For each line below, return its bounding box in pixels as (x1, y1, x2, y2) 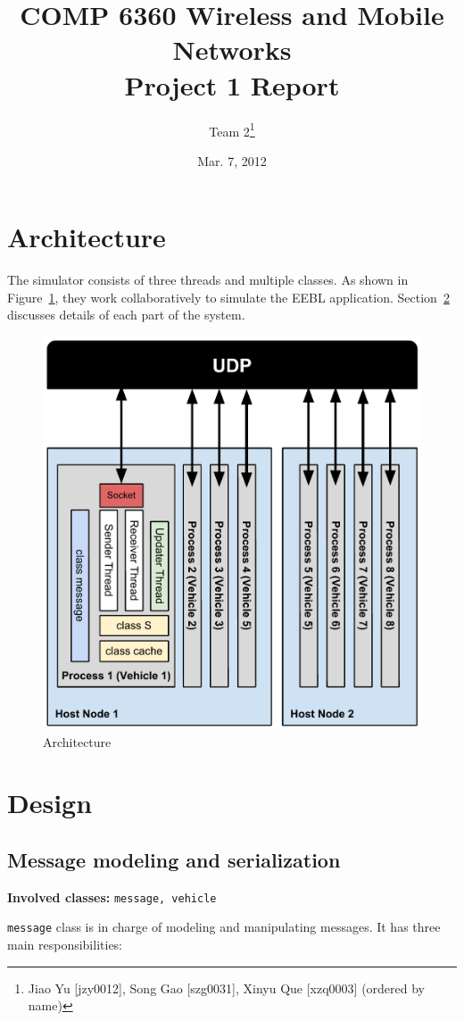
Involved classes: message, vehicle (7, 887, 217, 906)
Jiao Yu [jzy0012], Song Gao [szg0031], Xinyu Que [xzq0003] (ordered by (28, 978, 426, 997)
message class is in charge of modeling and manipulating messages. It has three (7, 917, 441, 936)
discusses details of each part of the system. (7, 305, 245, 324)
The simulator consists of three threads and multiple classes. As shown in (7, 270, 409, 289)
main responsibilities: (7, 935, 123, 954)
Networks (172, 31, 292, 68)
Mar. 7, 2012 (197, 151, 267, 170)
